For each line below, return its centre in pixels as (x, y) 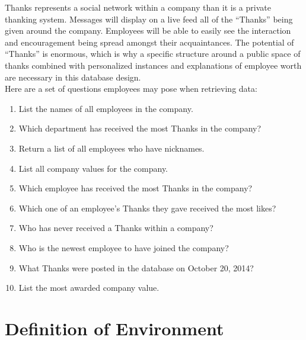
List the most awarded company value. (89, 288)
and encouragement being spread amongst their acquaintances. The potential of (149, 42)
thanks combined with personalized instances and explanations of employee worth (153, 65)
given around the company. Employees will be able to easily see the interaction (148, 31)
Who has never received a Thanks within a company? (116, 228)
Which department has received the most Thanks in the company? (140, 128)
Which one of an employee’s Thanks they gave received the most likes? (147, 208)
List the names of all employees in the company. (106, 108)
